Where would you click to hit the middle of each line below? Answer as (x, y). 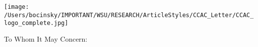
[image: (17, 7)
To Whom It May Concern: (46, 38)
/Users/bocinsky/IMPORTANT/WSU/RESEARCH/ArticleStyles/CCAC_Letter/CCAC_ (129, 15)
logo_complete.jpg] (36, 23)
